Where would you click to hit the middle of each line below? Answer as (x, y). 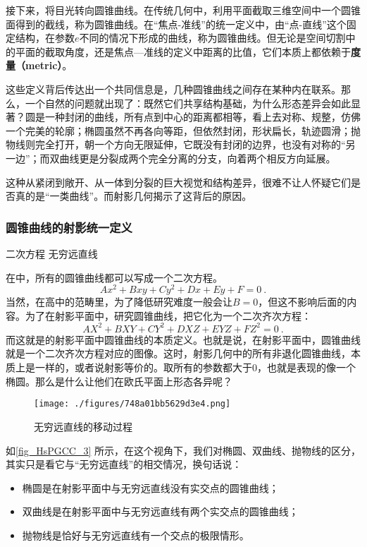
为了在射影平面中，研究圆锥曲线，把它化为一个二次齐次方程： (168, 315)
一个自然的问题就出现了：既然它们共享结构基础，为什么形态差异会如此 (188, 103)
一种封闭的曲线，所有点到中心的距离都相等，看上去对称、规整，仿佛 (203, 117)
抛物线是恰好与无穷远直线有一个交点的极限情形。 (136, 535)
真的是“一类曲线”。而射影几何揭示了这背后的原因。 (133, 196)
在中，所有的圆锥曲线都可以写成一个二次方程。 (114, 277)
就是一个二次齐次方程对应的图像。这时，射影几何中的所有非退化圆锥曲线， (178, 353)
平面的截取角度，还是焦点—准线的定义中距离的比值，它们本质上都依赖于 (183, 51)
